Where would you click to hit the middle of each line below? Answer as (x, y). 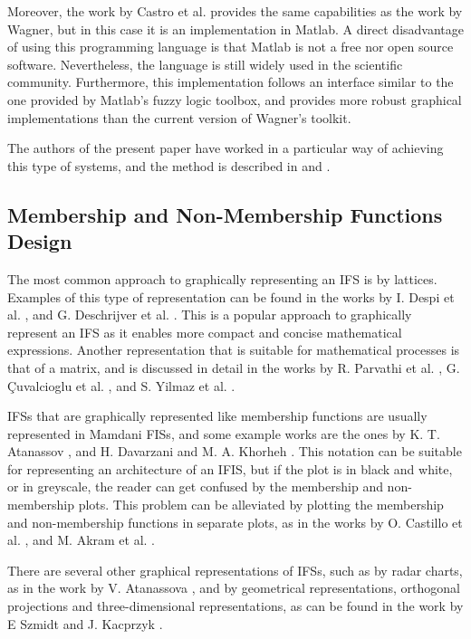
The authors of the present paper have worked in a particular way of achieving (226, 148)
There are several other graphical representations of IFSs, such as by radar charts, (235, 570)
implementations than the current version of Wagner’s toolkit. (179, 117)
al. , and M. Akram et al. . (82, 540)
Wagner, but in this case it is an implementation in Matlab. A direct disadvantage (236, 29)
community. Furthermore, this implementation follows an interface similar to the (231, 82)
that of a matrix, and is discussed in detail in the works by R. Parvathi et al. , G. (234, 367)
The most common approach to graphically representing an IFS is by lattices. (222, 278)
